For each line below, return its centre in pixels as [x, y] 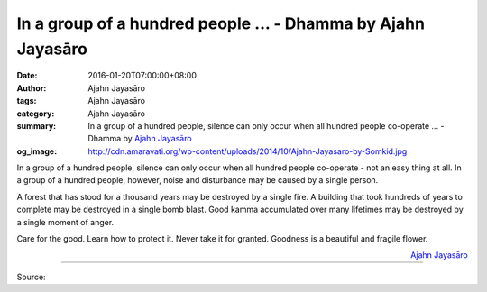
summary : [37, 125]
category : [36, 114]
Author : [32, 88]
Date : [27, 76]
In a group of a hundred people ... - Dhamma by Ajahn [221, 23]
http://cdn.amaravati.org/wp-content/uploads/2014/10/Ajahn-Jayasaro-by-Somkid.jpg [248, 151]
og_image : [37, 151]
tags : [27, 101]
